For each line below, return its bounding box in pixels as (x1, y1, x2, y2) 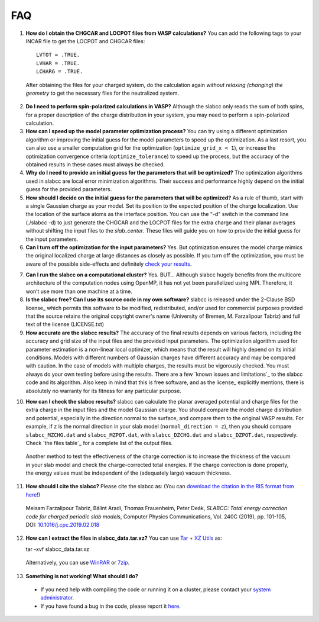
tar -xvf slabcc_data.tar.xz (25, 545, 90, 553)
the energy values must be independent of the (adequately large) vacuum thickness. (25, 469, 232, 476)
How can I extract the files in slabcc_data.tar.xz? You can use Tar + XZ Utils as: (25, 534, 223, 542)
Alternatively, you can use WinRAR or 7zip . (25, 559, 130, 566)
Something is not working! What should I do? (25, 572, 138, 579)
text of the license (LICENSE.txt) (25, 321, 105, 328)
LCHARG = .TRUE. (36, 68, 83, 75)
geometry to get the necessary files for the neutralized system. (25, 89, 180, 96)
